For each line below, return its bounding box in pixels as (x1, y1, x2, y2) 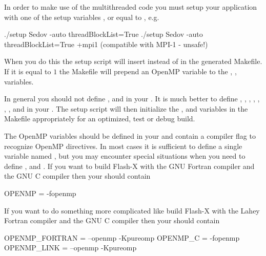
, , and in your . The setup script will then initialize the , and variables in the (4, 103, 248, 114)
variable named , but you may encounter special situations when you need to (4, 151, 245, 161)
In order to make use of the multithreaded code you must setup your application (4, 2, 257, 12)
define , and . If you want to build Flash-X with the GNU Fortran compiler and (4, 160, 255, 171)
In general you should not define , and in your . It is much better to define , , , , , (4, 93, 260, 104)
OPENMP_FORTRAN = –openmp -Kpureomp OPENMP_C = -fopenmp (4, 232, 240, 243)
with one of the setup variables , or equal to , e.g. (4, 11, 159, 22)
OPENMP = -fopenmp (4, 187, 76, 198)
